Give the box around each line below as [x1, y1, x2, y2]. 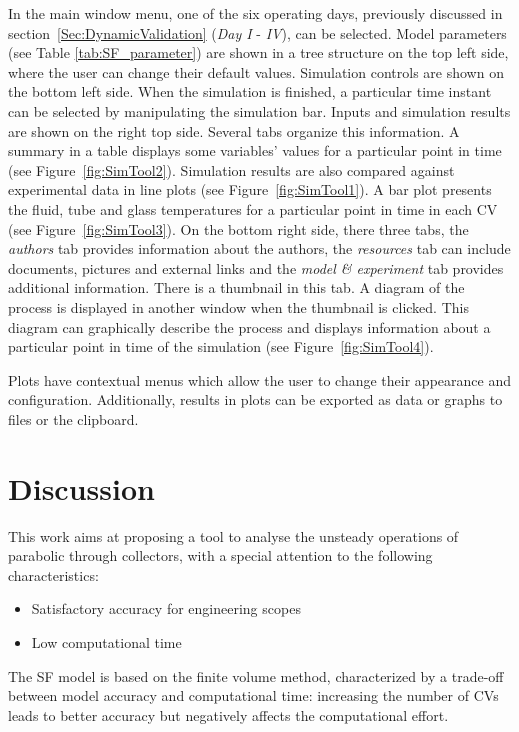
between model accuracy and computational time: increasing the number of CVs [8, 685, 499, 706]
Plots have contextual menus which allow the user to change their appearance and [8, 369, 511, 390]
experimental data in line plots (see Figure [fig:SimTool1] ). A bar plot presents [8, 179, 492, 200]
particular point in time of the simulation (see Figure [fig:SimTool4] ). [8, 336, 434, 357]
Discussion [8, 467, 155, 508]
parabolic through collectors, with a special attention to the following [8, 545, 433, 566]
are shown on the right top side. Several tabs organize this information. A [8, 120, 460, 141]
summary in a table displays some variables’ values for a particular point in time [8, 140, 502, 161]
